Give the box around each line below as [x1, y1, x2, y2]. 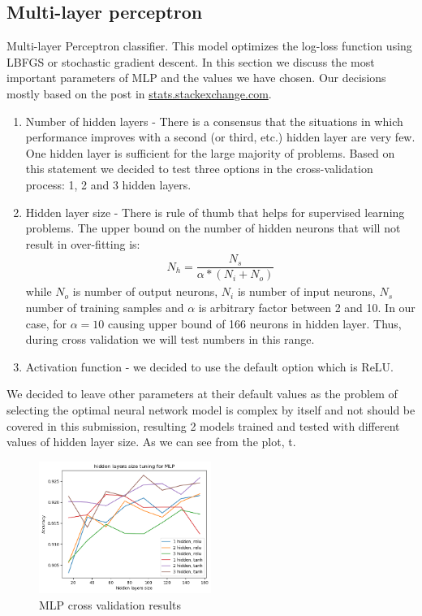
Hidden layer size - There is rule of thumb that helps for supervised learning [25, 203, 405, 220]
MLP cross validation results [39, 596, 181, 613]
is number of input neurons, [237, 283, 376, 300]
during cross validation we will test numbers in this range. [25, 331, 315, 348]
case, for [25, 315, 67, 332]
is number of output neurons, [72, 283, 218, 300]
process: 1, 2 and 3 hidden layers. [25, 176, 192, 193]
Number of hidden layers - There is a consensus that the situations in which [25, 112, 403, 129]
